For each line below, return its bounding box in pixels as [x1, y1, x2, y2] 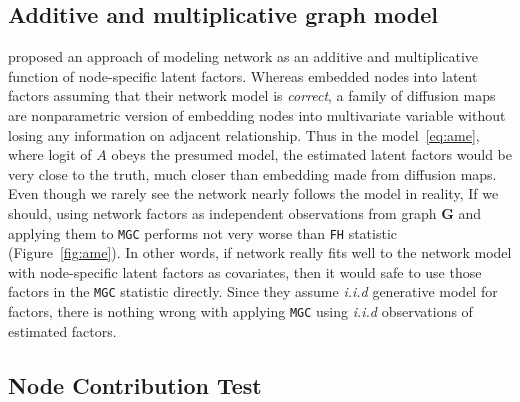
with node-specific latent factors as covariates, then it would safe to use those [8, 261, 482, 282]
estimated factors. [8, 320, 117, 341]
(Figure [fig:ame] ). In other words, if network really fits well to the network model [8, 242, 512, 263]
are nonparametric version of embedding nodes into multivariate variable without [8, 104, 506, 125]
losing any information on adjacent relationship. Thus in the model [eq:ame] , [8, 124, 480, 145]
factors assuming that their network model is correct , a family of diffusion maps [8, 85, 496, 106]
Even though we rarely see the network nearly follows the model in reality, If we [8, 183, 499, 204]
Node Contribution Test [8, 369, 262, 400]
